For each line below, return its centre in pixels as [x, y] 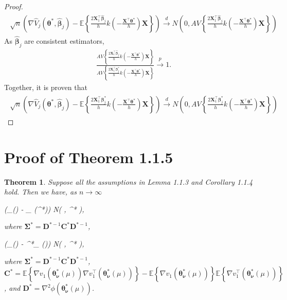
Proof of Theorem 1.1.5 [89, 157]
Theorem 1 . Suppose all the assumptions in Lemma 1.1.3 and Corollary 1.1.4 [129, 181]
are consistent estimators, [64, 40]
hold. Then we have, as [40, 192]
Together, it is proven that [46, 87]
